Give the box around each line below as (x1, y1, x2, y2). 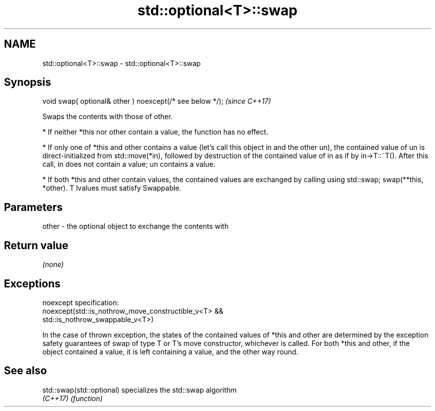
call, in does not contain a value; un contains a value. (42, 160, 216, 169)
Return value (4, 239, 69, 252)
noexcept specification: (42, 298, 119, 307)
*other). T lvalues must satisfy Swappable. (42, 184, 182, 193)
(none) (42, 260, 64, 269)
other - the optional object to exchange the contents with (42, 222, 229, 231)
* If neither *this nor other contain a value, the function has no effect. (42, 128, 269, 137)
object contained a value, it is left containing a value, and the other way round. (42, 347, 298, 356)
